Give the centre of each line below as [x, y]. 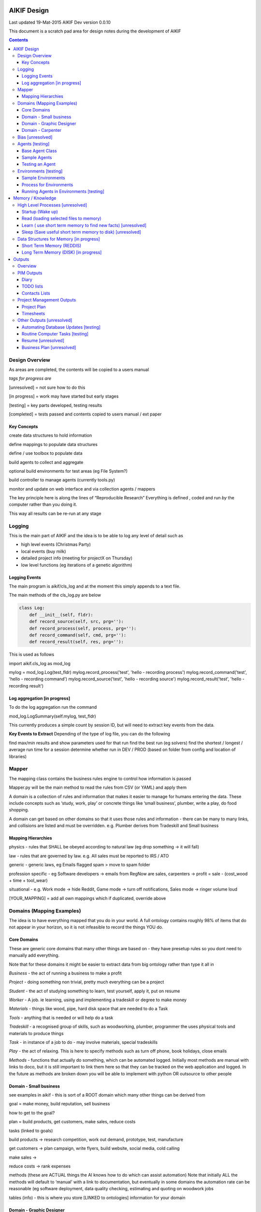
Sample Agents [37, 157]
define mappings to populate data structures [53, 444]
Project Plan [34, 307]
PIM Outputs [30, 273]
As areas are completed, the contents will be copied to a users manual [79, 370]
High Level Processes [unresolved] [52, 205]
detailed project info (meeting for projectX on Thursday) [77, 558]
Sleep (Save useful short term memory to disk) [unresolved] [81, 232]
